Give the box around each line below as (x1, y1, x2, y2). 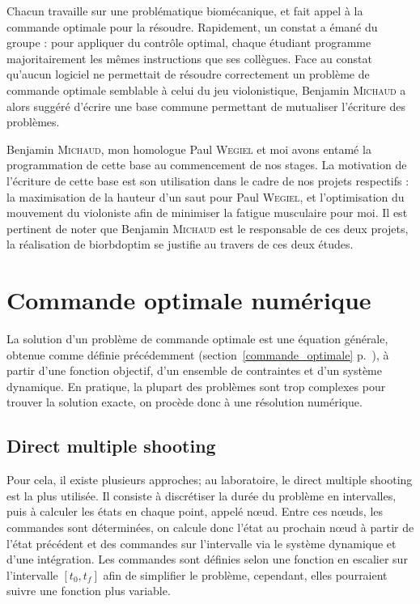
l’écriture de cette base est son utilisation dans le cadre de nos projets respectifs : (6, 172, 409, 189)
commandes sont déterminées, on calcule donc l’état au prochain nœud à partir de (6, 518, 414, 535)
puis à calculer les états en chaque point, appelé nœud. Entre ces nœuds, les (6, 503, 384, 520)
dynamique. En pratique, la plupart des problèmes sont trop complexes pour (6, 377, 386, 394)
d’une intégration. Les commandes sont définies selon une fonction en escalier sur (6, 551, 408, 568)
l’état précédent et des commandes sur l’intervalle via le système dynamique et (6, 534, 397, 551)
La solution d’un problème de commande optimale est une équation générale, (6, 330, 388, 347)
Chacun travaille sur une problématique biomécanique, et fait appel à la (6, 2, 363, 19)
